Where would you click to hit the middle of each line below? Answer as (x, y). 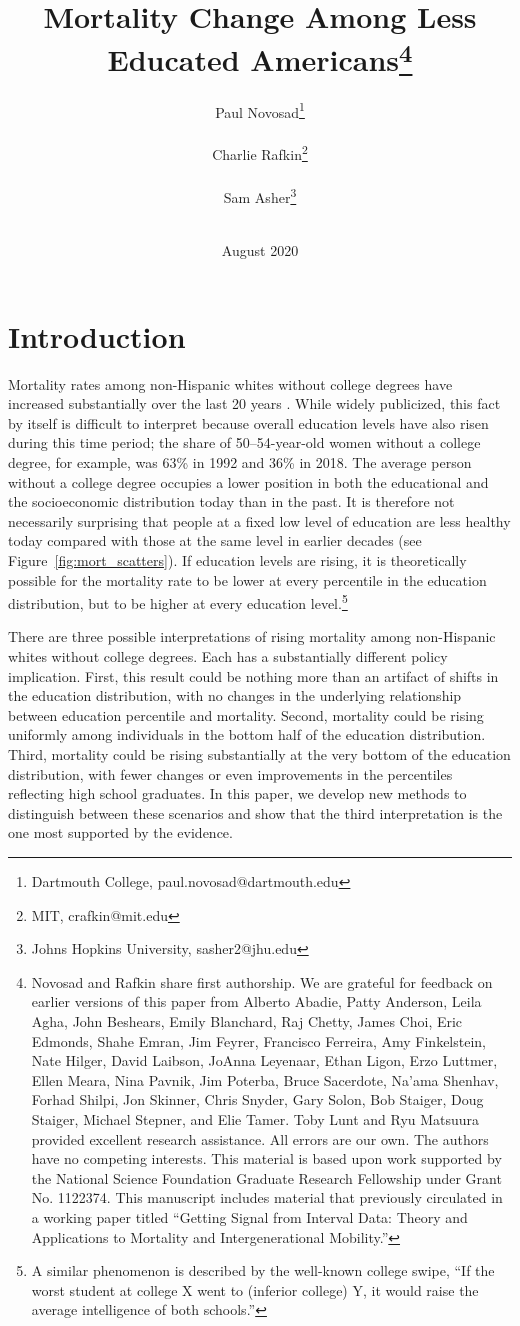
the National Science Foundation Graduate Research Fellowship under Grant (266, 1177)
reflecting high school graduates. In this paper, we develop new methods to (237, 793)
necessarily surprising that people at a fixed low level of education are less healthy (259, 520)
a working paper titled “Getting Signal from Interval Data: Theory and (249, 1216)
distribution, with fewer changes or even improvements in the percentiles (230, 773)
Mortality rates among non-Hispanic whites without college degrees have (230, 383)
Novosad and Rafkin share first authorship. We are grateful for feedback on (262, 981)
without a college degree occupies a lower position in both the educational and (248, 481)
